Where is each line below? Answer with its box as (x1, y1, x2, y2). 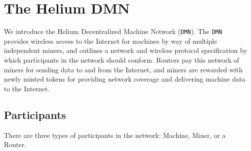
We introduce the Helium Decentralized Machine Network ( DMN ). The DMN (4, 26, 222, 36)
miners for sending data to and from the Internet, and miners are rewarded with (4, 64, 243, 74)
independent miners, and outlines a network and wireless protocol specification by (4, 45, 248, 55)
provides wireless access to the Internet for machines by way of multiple (4, 35, 217, 46)
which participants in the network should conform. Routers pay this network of (4, 54, 239, 65)
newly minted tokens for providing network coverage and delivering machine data (4, 74, 246, 84)
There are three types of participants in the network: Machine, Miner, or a (4, 130, 226, 140)
